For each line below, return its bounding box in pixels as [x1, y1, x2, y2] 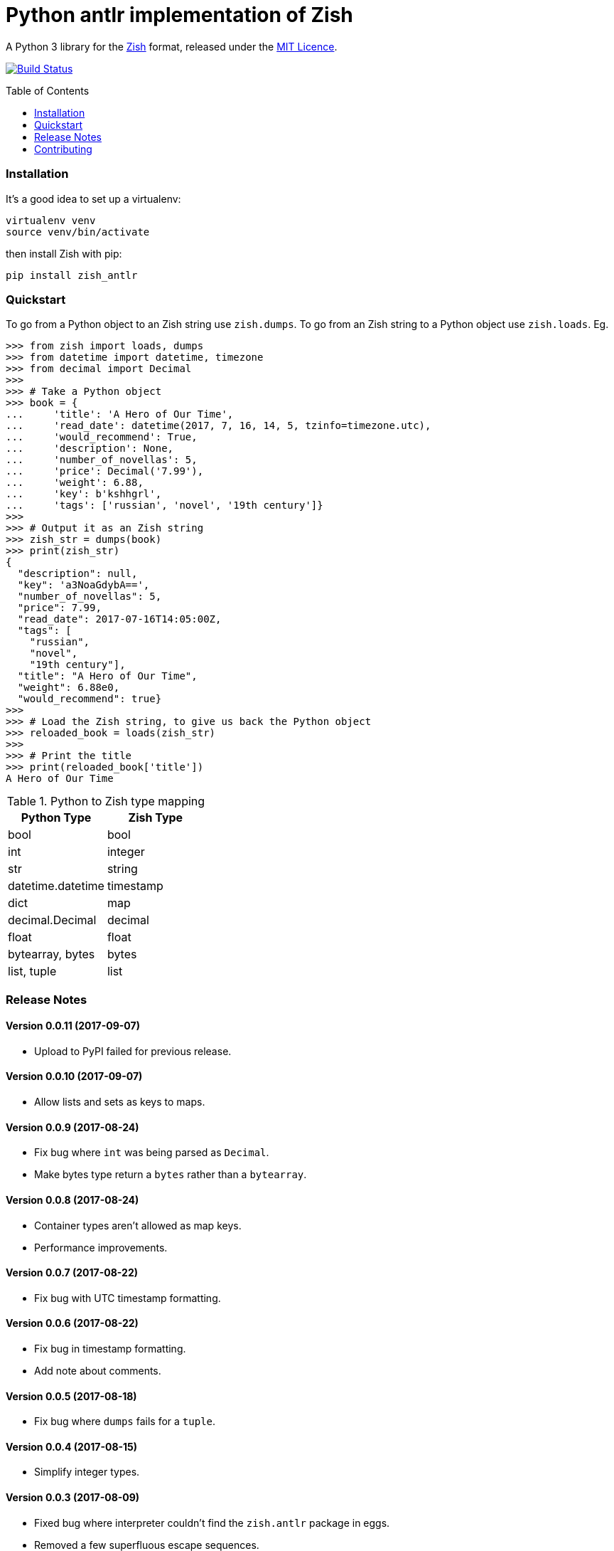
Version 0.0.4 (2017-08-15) [6, 1440, 138, 1453]
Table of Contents [6, 84, 90, 97]
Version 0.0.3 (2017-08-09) [6, 1491, 140, 1503]
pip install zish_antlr [6, 269, 138, 281]
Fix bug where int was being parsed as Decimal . [34, 1146, 269, 1159]
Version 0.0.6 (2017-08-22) [6, 1317, 139, 1330]
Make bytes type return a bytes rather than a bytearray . [34, 1168, 307, 1181]
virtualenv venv [6, 214, 96, 226]
